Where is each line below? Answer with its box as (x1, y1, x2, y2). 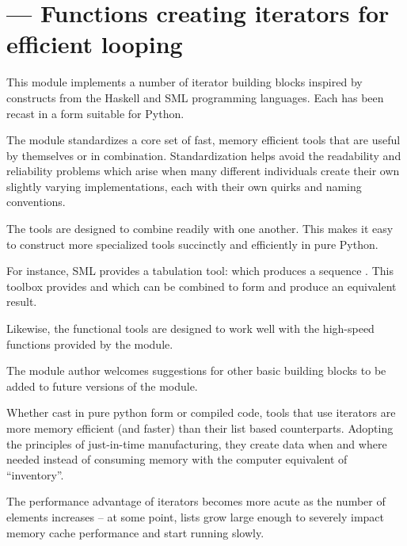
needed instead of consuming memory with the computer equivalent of (6, 451, 348, 468)
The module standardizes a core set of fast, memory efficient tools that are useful (6, 132, 401, 148)
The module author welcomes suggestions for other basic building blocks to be (6, 362, 386, 379)
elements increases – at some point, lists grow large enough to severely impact (6, 508, 384, 525)
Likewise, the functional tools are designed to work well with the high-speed (6, 320, 375, 337)
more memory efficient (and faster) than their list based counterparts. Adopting (6, 420, 394, 436)
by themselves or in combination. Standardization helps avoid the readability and (6, 147, 401, 163)
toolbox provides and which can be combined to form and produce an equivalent (6, 277, 397, 294)
